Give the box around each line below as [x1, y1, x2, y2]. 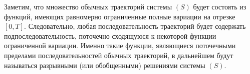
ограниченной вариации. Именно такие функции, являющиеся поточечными [4, 40, 236, 51]
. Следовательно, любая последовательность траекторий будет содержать [24, 21, 246, 31]
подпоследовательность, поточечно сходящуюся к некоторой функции [4, 30, 216, 41]
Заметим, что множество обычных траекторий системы [4, 1, 172, 11]
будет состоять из [193, 1, 246, 11]
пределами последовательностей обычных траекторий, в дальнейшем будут [4, 50, 233, 60]
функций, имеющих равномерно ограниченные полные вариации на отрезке [4, 11, 235, 21]
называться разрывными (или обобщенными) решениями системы [4, 60, 205, 70]
